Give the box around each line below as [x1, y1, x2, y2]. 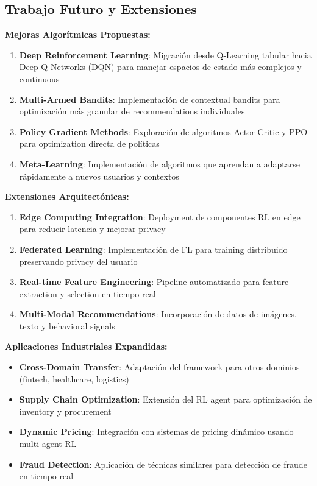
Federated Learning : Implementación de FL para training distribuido [19, 242, 288, 255]
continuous [19, 72, 60, 85]
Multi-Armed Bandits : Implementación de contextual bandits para [19, 93, 280, 105]
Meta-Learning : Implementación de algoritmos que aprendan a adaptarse [19, 157, 300, 170]
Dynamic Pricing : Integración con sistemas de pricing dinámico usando [19, 425, 294, 438]
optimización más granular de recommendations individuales [19, 105, 245, 118]
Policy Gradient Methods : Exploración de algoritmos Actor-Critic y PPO [19, 125, 308, 138]
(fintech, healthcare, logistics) [19, 372, 129, 385]
